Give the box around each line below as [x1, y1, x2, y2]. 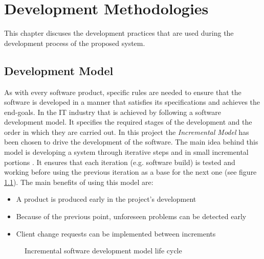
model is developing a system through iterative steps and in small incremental [4, 147, 249, 157]
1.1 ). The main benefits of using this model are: [4, 176, 153, 187]
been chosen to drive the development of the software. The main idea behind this [4, 136, 258, 147]
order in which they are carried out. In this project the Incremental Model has [4, 126, 249, 137]
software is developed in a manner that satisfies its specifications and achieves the [4, 97, 260, 107]
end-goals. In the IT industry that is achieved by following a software [4, 106, 221, 117]
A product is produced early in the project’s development [16, 194, 196, 204]
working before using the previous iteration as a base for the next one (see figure [4, 167, 257, 177]
